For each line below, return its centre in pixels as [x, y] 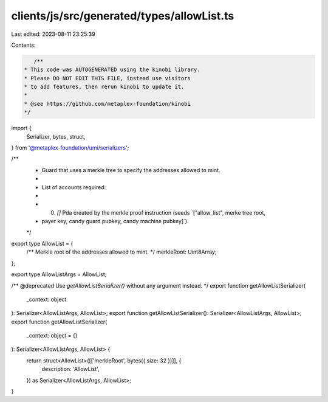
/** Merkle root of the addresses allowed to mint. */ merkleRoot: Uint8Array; [121, 252]
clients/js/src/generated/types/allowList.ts [123, 16]
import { [21, 128]
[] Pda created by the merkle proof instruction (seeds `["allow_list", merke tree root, [161, 212]
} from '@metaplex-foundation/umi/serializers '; [70, 148]
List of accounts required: [74, 187]
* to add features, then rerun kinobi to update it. [104, 87]
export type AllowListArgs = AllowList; [59, 274]
